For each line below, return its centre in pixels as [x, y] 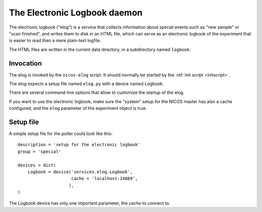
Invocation [25, 63]
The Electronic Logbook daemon [76, 13]
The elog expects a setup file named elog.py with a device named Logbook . [87, 84]
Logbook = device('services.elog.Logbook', [80, 172]
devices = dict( [37, 165]
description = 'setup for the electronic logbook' [79, 145]
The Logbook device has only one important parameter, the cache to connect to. [90, 203]
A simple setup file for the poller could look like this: [61, 134]
